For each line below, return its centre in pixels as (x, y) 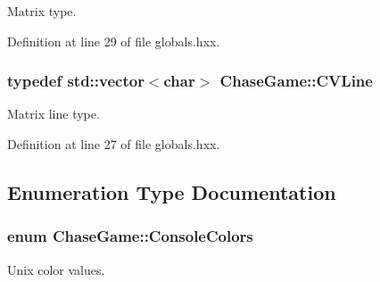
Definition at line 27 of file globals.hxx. (114, 144)
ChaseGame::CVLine (296, 81)
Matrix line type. (54, 114)
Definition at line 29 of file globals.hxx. (114, 41)
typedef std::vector (76, 81)
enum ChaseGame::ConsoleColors (130, 236)
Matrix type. (42, 11)
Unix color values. (56, 269)
